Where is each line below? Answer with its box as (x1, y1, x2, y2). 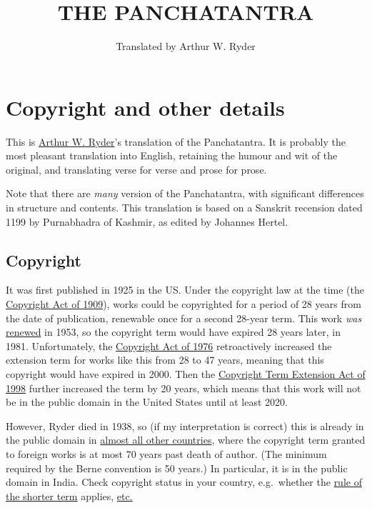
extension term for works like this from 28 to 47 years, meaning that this (6, 352, 324, 367)
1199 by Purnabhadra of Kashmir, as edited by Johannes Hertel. (6, 214, 288, 229)
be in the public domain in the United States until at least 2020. (6, 394, 288, 409)
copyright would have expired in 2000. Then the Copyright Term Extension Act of (6, 366, 366, 381)
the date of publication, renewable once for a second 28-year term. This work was (6, 310, 362, 325)
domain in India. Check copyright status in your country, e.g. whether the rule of (6, 474, 362, 489)
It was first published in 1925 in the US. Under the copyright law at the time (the (6, 282, 365, 297)
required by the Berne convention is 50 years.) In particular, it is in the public (6, 460, 348, 475)
